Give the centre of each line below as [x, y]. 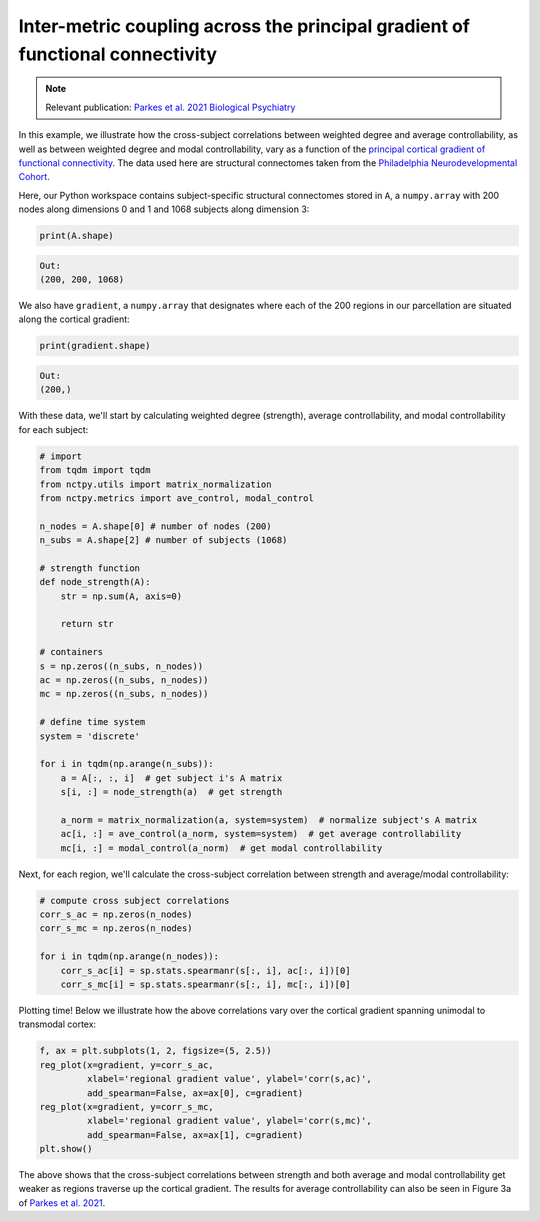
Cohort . [34, 177]
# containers [71, 652]
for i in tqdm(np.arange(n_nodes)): [129, 956]
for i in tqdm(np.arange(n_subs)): [126, 764]
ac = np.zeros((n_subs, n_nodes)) [124, 679]
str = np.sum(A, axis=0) [121, 596]
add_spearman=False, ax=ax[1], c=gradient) [195, 1134]
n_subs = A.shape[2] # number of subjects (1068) [163, 540]
